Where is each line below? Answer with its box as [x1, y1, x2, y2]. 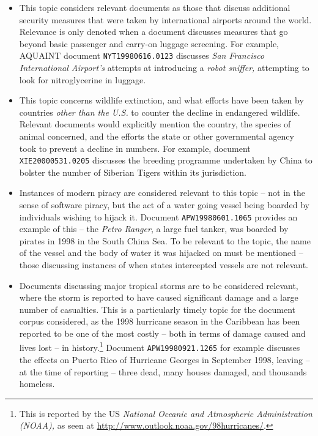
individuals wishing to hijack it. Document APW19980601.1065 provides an [19, 210, 298, 223]
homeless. [19, 377, 55, 390]
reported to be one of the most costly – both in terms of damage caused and [19, 327, 306, 340]
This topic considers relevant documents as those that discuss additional [19, 1, 290, 13]
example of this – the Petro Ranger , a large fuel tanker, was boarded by [19, 222, 289, 235]
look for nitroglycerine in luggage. [19, 73, 146, 86]
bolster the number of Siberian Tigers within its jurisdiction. [19, 165, 246, 178]
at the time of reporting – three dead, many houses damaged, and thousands [19, 365, 307, 378]
